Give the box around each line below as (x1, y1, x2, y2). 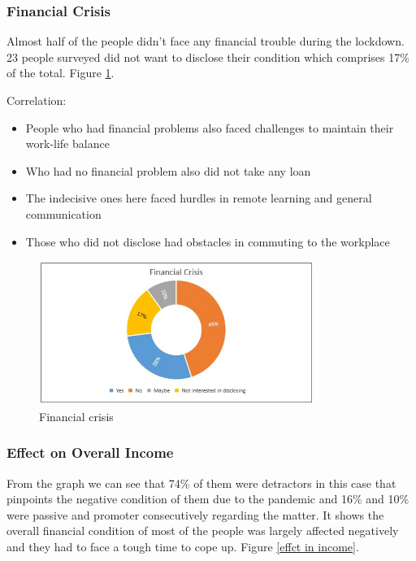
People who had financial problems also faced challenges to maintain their (25, 119, 394, 136)
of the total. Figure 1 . (6, 64, 115, 81)
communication (25, 205, 102, 222)
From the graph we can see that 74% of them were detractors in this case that (6, 474, 396, 491)
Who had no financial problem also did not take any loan (25, 162, 311, 179)
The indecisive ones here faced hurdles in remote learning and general (25, 189, 372, 207)
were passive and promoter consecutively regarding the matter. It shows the (6, 506, 384, 523)
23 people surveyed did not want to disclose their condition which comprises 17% (6, 48, 409, 65)
